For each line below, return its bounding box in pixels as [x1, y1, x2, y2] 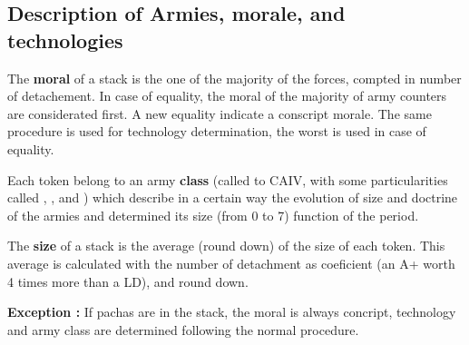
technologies [7, 25, 123, 54]
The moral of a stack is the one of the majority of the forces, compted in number [7, 68, 462, 87]
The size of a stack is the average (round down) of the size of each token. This [7, 236, 445, 255]
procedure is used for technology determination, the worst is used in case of [7, 122, 426, 141]
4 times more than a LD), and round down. [7, 271, 249, 291]
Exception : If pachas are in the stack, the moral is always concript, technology [7, 302, 456, 321]
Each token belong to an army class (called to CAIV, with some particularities [7, 170, 448, 189]
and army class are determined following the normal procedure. [7, 320, 359, 339]
